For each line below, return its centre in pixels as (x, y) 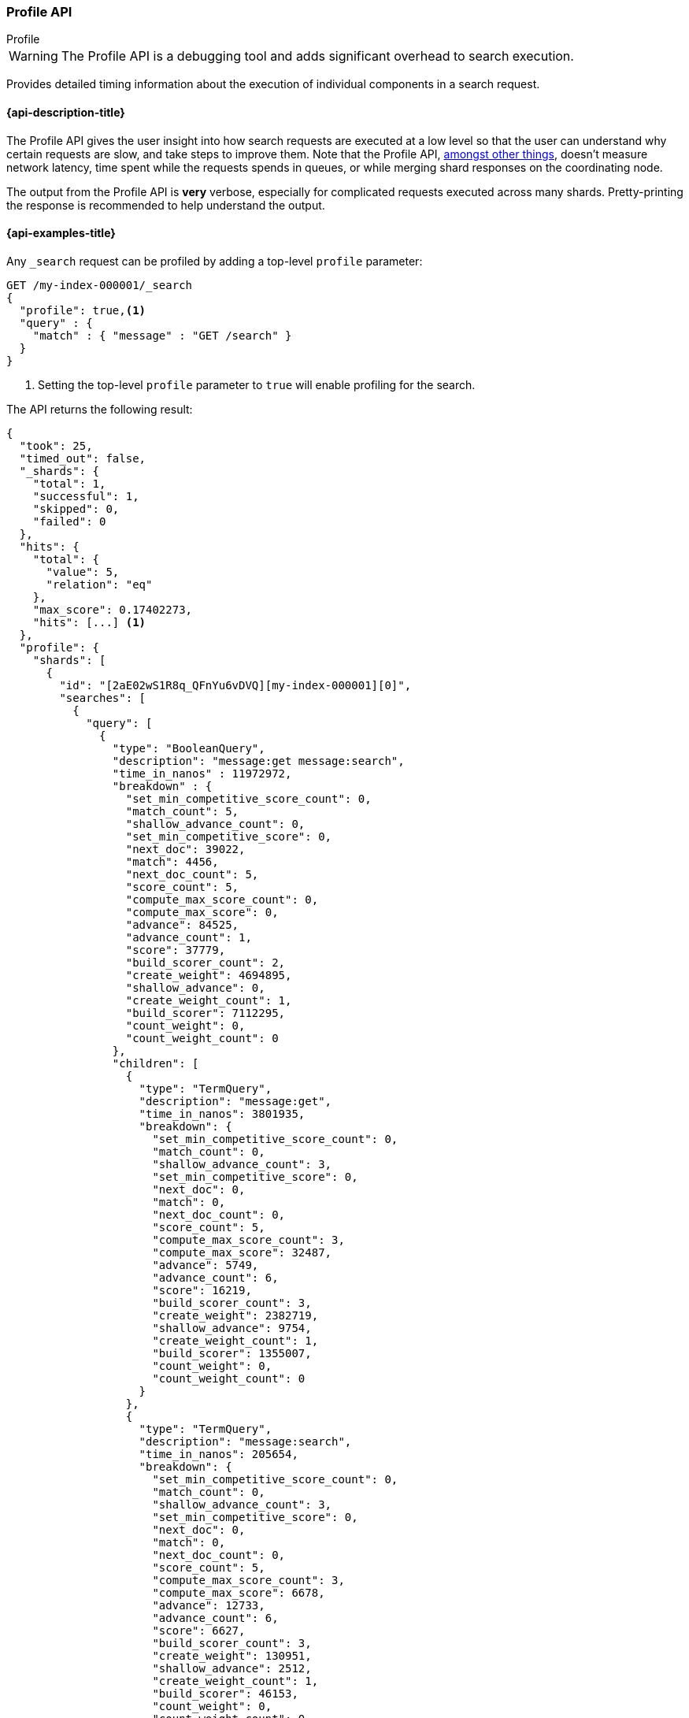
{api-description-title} (66, 112)
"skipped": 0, (76, 508)
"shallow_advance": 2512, (232, 1668)
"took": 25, (56, 445)
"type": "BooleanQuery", (189, 748)
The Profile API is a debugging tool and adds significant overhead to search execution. (317, 56)
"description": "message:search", (245, 1441)
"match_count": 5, (182, 811)
